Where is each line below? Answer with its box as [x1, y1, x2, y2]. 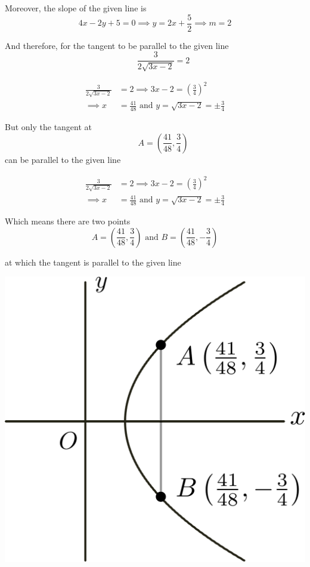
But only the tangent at [5, 121, 92, 133]
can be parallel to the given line [5, 153, 121, 165]
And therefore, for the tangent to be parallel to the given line [5, 39, 229, 51]
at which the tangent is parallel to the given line [5, 255, 181, 268]
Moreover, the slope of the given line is [5, 2, 147, 14]
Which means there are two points [5, 215, 131, 227]
